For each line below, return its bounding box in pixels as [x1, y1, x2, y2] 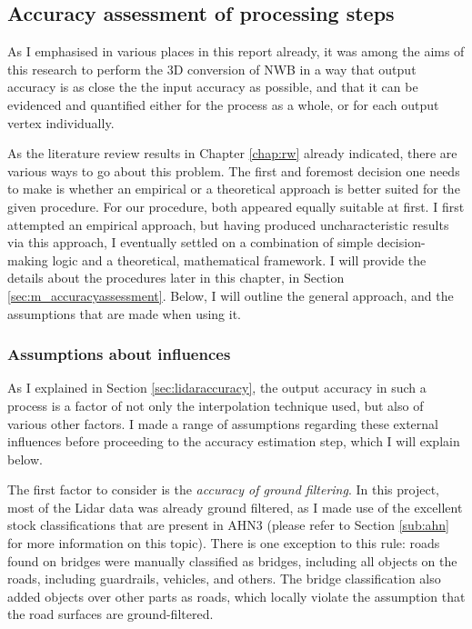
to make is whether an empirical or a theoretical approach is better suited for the [7, 179, 460, 198]
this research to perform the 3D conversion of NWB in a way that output [7, 59, 417, 78]
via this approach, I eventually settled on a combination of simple [7, 233, 373, 252]
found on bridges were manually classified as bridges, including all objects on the [7, 551, 457, 570]
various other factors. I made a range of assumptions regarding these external [7, 414, 438, 433]
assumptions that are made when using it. [7, 304, 242, 323]
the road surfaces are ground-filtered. [7, 604, 214, 624]
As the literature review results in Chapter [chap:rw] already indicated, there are [7, 144, 457, 163]
